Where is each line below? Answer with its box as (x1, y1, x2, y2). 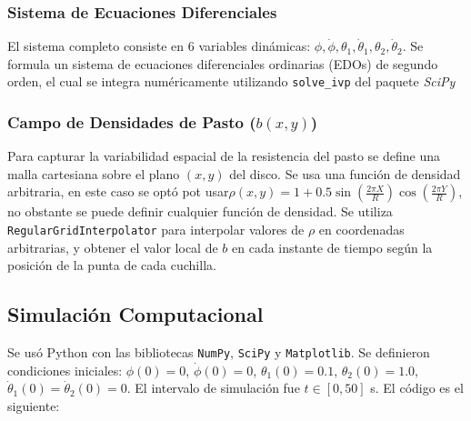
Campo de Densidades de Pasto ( (7, 110, 256, 133)
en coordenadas (318, 220, 405, 239)
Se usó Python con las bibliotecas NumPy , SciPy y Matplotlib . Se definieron (7, 343, 430, 362)
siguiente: (7, 396, 60, 415)
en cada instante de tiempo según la (232, 237, 433, 256)
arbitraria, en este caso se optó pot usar (7, 182, 229, 201)
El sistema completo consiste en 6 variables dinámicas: (7, 36, 311, 55)
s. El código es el (370, 378, 464, 397)
